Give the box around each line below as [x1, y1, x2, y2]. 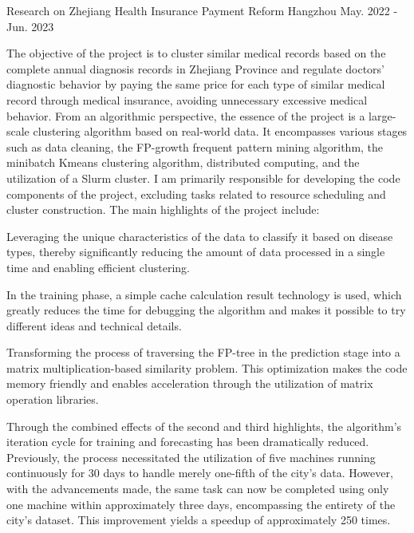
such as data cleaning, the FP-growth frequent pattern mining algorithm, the [6, 138, 384, 155]
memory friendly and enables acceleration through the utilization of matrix [6, 375, 373, 392]
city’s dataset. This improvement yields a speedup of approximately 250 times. [6, 511, 391, 528]
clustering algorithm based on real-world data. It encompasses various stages [33, 123, 408, 140]
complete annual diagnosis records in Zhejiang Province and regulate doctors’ [6, 60, 384, 77]
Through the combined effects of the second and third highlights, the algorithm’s [6, 417, 402, 434]
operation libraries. [6, 391, 99, 408]
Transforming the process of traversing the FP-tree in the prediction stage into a [6, 344, 400, 361]
